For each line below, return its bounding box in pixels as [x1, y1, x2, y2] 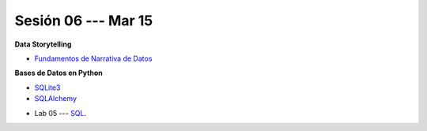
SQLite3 [34, 83, 61, 92]
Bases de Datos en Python [14, 68, 103, 78]
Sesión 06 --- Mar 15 [14, 12, 153, 29]
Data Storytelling [14, 39, 72, 49]
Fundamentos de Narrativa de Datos [34, 54, 153, 63]
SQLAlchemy [34, 94, 77, 103]
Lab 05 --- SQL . [34, 108, 87, 118]
